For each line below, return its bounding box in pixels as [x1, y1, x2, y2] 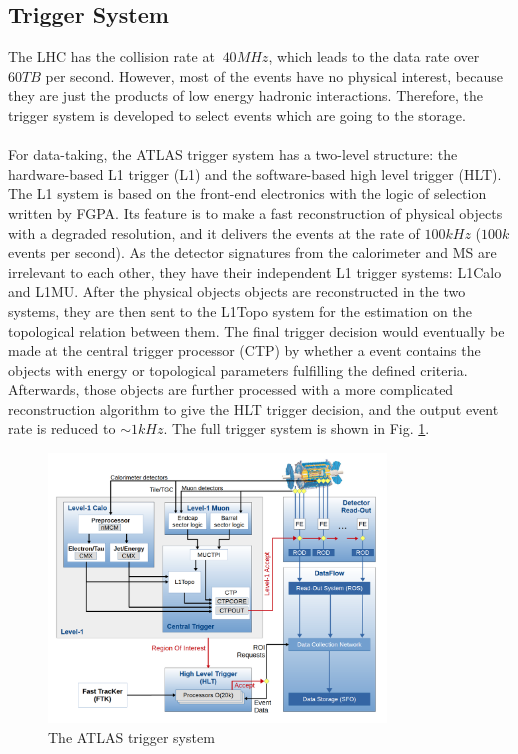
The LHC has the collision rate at [8, 46, 215, 67]
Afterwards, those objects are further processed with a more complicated [8, 379, 454, 400]
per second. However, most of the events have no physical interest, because [45, 65, 503, 86]
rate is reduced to [8, 418, 116, 439]
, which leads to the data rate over [268, 46, 480, 67]
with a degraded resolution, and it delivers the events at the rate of [8, 222, 420, 243]
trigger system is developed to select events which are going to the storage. [8, 104, 466, 125]
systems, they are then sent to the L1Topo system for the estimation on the [8, 300, 472, 321]
